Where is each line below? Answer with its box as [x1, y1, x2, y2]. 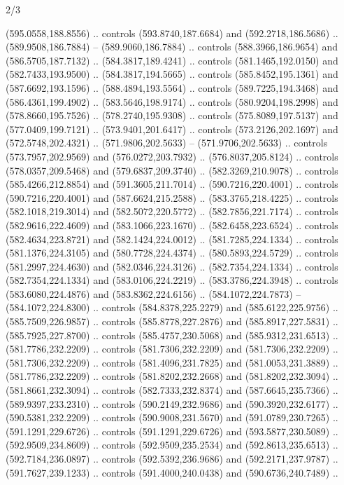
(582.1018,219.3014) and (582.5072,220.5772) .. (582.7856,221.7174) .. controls [6, 204, 338, 219]
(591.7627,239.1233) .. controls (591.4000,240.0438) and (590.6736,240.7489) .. [6, 465, 338, 479]
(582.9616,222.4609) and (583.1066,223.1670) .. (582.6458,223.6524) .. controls [6, 217, 338, 232]
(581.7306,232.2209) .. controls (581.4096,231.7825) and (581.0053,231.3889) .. [6, 355, 338, 369]
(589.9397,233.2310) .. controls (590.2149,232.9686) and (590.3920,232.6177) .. [6, 396, 338, 411]
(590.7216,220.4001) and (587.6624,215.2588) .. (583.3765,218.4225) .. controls [6, 190, 338, 205]
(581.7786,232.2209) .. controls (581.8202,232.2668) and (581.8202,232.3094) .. [6, 369, 338, 383]
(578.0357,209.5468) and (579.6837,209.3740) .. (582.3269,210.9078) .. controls [6, 163, 338, 177]
